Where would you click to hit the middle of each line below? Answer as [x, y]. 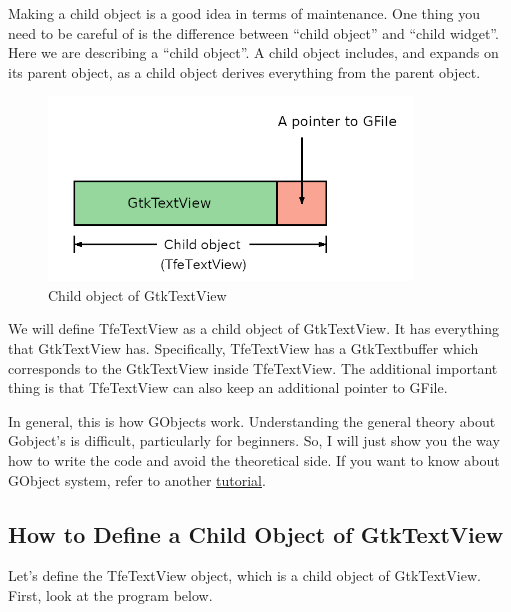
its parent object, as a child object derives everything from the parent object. [244, 71]
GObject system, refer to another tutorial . [137, 479]
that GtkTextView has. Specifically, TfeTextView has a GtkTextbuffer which [243, 347]
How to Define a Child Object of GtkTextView [256, 533]
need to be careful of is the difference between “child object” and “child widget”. [253, 32]
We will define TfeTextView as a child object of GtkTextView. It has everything [254, 328]
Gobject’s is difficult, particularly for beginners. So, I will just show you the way [254, 440]
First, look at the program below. [110, 594]
